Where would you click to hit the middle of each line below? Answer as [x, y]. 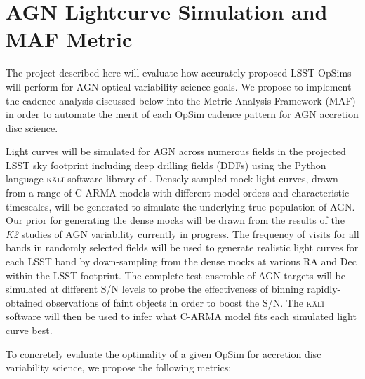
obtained [24, 302]
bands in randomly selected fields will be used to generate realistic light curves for [182, 247]
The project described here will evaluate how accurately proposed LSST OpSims [179, 73]
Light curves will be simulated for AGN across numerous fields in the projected [176, 151]
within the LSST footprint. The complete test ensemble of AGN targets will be [175, 275]
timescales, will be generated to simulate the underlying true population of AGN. [180, 206]
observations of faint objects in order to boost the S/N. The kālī [185, 302]
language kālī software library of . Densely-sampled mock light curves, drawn [172, 179]
